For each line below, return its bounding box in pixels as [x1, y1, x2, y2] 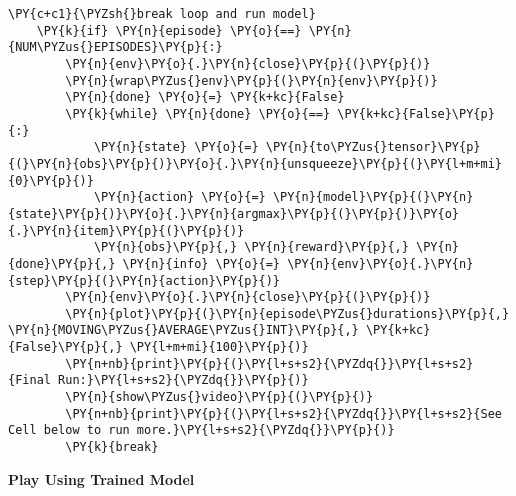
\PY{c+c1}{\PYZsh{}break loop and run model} [8, 7, 316, 21]
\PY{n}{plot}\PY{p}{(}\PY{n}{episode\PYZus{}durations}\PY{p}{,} [65, 306, 510, 321]
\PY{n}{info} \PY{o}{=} [122, 256, 281, 271]
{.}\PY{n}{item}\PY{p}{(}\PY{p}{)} [8, 223, 245, 238]
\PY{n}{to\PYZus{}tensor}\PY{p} [265, 140, 481, 155]
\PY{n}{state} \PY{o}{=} [93, 140, 259, 155]
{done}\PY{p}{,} [8, 256, 116, 271]
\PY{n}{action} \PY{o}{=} [93, 190, 266, 205]
